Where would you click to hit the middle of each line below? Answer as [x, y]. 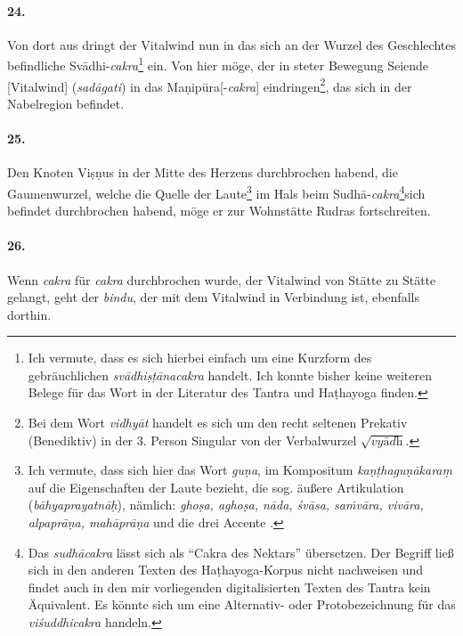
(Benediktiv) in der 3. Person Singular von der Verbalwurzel [192, 440]
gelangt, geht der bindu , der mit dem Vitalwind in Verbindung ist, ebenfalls [213, 297]
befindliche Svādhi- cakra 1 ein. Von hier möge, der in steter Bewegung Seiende [218, 64]
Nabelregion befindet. [66, 103]
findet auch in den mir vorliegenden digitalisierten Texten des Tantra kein [229, 587]
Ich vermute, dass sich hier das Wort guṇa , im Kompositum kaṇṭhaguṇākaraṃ [240, 470]
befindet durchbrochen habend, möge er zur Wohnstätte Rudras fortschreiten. [219, 211]
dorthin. [29, 314]
